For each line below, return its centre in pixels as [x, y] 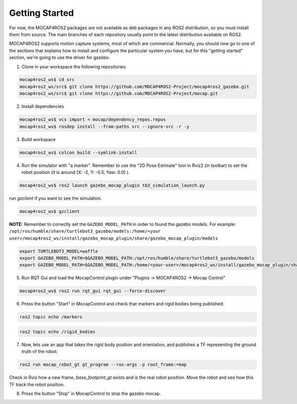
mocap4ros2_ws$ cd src [47, 80]
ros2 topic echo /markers [51, 317]
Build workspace [39, 139]
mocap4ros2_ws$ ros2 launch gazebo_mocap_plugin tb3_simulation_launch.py [112, 185]
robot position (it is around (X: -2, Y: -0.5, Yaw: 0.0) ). [75, 172]
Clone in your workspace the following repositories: [74, 66]
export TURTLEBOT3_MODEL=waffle [59, 251]
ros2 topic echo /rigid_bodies [58, 331]
